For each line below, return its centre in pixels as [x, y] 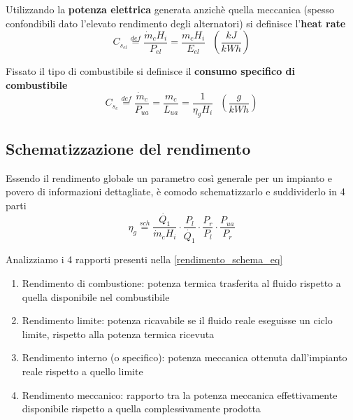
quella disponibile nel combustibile [96, 296]
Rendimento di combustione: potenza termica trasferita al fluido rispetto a [181, 282]
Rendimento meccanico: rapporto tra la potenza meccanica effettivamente [180, 394]
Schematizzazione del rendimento [128, 148]
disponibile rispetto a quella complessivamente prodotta [141, 408]
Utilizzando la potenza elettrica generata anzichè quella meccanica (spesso [170, 9]
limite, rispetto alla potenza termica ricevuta [118, 334]
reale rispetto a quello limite [82, 371]
